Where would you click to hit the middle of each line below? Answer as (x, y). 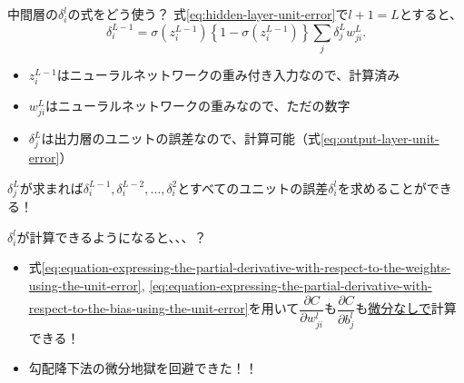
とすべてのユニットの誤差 (253, 187)
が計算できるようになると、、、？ (112, 236)
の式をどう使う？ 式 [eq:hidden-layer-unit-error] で (208, 14)
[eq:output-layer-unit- (380, 138)
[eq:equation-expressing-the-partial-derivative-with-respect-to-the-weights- (246, 267)
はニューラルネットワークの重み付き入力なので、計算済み (228, 74)
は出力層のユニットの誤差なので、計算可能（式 (181, 138)
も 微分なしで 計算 (406, 308)
